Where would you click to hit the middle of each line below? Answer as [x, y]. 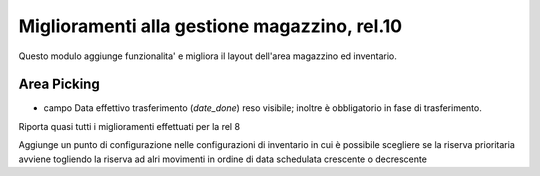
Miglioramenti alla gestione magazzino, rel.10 [210, 26]
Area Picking [59, 84]
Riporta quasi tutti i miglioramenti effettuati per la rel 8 [129, 126]
